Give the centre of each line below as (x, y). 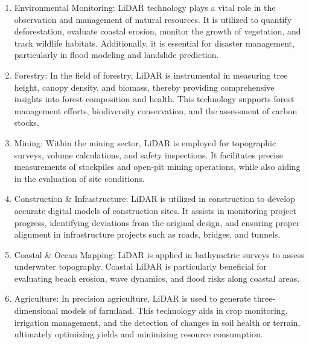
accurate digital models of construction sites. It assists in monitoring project (155, 210)
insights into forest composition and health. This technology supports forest (154, 99)
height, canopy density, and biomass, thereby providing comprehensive (144, 87)
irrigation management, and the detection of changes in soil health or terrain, (157, 322)
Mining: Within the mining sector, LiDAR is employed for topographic (145, 142)
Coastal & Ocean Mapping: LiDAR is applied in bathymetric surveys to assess (159, 254)
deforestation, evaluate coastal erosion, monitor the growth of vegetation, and (158, 31)
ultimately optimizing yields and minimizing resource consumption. (139, 334)
